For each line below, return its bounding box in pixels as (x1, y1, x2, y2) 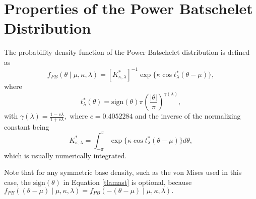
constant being (4, 121, 49, 132)
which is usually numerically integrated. (4, 150, 127, 160)
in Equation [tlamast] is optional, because (63, 176, 192, 187)
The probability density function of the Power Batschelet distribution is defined (4, 47, 250, 57)
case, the (4, 176, 31, 187)
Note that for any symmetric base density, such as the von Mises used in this (4, 167, 242, 177)
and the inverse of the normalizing (135, 111, 241, 121)
